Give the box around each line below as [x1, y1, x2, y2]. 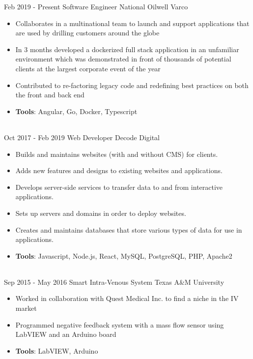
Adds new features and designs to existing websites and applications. [15, 165, 223, 176]
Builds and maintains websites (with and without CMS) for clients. [15, 149, 218, 159]
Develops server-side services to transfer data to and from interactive [15, 181, 223, 192]
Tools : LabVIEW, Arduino [15, 345, 98, 356]
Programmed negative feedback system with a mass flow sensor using [15, 319, 224, 329]
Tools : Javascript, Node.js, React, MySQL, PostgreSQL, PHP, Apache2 [15, 250, 232, 261]
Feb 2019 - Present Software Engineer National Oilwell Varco [4, 1, 188, 11]
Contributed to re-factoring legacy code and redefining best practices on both [15, 80, 249, 90]
